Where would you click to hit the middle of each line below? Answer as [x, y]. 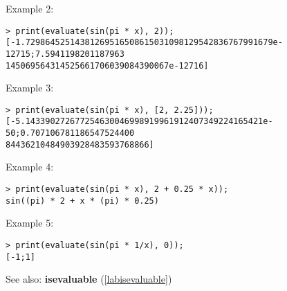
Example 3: [30, 88]
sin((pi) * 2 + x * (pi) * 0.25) [82, 201]
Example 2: [30, 8]
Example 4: [30, 167]
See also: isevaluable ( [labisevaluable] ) [89, 279]
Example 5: [30, 223]
